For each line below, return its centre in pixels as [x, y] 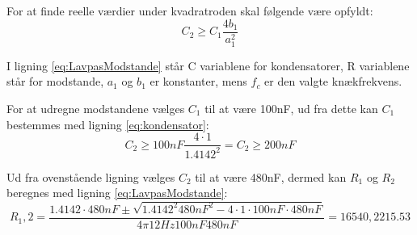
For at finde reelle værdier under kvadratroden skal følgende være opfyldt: [190, 10]
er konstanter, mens [198, 81]
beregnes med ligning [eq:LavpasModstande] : [117, 193]
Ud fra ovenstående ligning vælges [91, 176]
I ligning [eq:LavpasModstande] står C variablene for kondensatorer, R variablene [208, 65]
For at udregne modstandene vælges [96, 108]
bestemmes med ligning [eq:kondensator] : [108, 124]
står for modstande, [55, 81]
